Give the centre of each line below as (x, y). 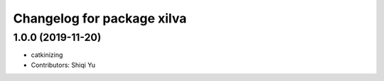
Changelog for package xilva (100, 18)
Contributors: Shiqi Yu (63, 65)
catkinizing (47, 55)
